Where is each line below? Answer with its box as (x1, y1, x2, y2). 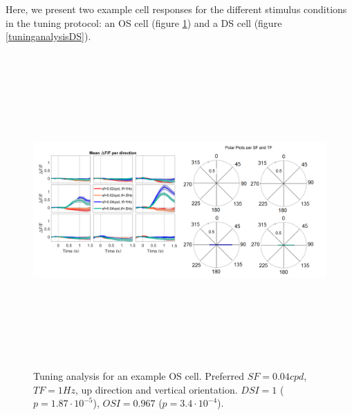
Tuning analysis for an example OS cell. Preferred (33, 368, 245, 383)
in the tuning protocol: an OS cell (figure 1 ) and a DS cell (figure (6, 15, 282, 30)
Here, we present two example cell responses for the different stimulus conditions (6, 2, 347, 16)
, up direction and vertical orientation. (75, 382, 238, 396)
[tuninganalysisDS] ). (6, 29, 91, 44)
